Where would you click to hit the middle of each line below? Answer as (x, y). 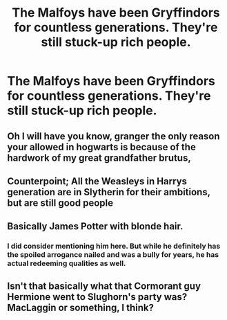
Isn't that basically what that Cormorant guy (104, 286)
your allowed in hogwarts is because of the (102, 147)
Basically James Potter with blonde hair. (95, 226)
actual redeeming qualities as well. (67, 263)
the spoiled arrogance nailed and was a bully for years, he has (113, 255)
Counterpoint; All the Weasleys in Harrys (97, 181)
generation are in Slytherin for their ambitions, (109, 192)
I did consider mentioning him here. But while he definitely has (114, 246)
